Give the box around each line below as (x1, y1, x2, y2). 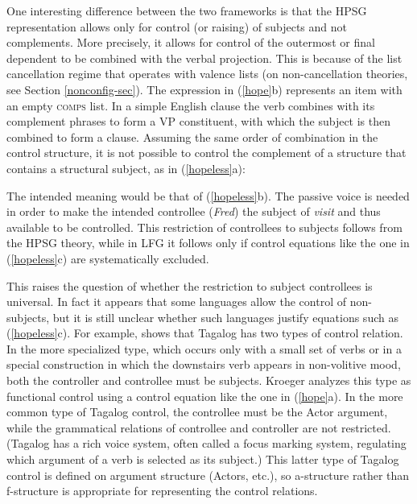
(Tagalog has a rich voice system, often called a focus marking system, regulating (6, 435, 407, 452)
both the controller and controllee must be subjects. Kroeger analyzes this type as (6, 372, 411, 389)
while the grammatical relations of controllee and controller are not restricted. (6, 419, 391, 436)
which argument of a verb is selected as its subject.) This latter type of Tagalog (6, 451, 399, 468)
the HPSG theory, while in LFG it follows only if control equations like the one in (6, 234, 410, 251)
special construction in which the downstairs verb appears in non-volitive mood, (6, 356, 401, 373)
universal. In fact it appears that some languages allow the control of (6, 293, 346, 310)
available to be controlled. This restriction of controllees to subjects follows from (6, 218, 403, 235)
